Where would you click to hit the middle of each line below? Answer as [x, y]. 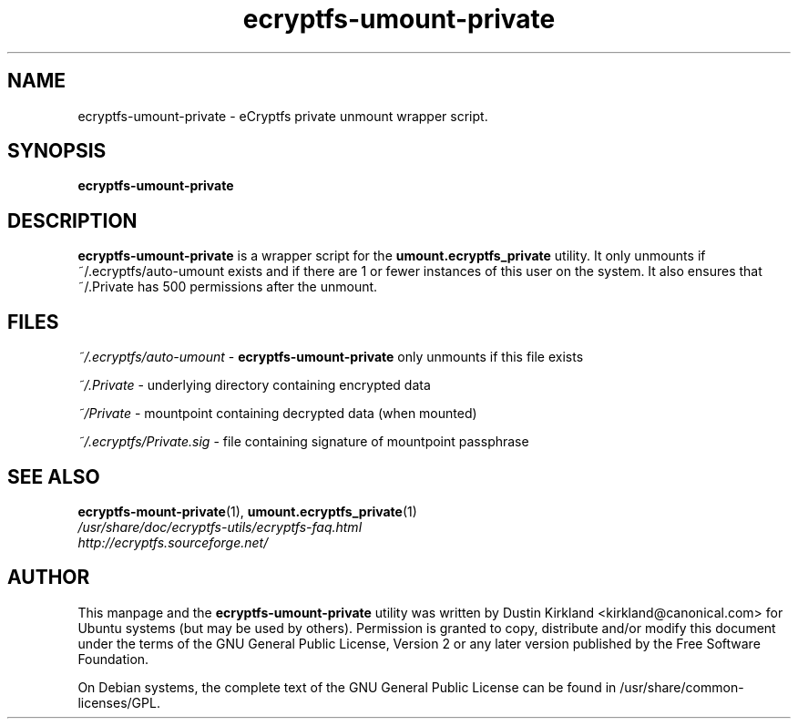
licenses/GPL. [119, 702]
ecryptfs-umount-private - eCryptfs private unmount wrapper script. [283, 116]
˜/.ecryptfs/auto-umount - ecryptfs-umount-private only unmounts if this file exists [331, 357]
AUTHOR [49, 578]
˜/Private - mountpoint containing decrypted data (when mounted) [277, 414]
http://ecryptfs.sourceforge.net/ [173, 542]
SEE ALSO [54, 476]
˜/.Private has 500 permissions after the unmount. [228, 287]
